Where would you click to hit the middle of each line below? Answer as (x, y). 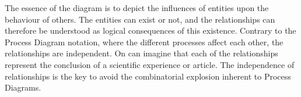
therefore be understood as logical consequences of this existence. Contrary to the (150, 30)
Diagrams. (23, 87)
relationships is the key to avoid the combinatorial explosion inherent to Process (148, 76)
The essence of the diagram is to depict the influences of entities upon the (137, 8)
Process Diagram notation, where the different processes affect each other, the (144, 42)
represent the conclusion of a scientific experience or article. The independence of (150, 64)
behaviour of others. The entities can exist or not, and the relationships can (140, 19)
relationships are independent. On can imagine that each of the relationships (141, 53)
